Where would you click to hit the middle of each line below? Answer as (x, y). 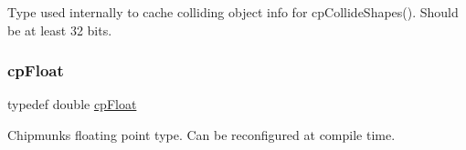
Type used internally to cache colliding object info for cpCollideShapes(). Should (233, 12)
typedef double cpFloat (72, 104)
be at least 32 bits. (60, 30)
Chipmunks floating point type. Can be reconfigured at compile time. (201, 135)
